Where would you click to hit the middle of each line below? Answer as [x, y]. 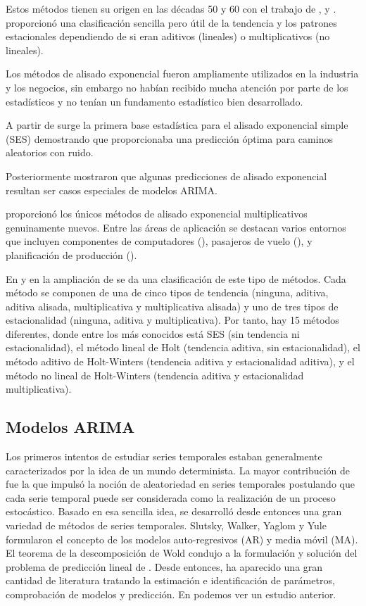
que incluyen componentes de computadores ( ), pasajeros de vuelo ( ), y [159, 241]
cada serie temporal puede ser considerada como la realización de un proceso [171, 497]
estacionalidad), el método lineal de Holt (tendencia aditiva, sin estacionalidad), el [183, 347]
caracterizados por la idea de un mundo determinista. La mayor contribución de [178, 470]
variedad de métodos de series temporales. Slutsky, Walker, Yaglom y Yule [166, 525]
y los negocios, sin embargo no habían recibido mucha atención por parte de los [177, 87]
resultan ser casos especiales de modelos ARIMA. [112, 190]
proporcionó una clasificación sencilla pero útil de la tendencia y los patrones [171, 22]
